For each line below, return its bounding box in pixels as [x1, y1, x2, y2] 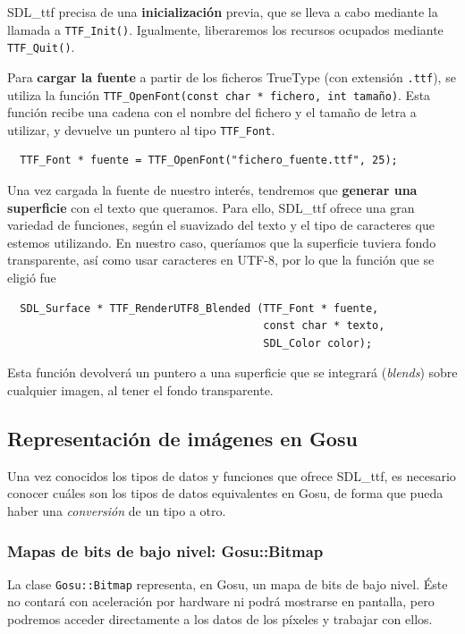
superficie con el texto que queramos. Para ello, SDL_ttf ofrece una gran [7, 198, 415, 216]
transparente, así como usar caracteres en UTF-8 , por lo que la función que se [7, 250, 435, 269]
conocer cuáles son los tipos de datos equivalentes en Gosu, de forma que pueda [7, 484, 444, 503]
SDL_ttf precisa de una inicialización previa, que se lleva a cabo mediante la [7, 3, 438, 21]
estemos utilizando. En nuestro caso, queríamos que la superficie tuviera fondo [7, 232, 436, 251]
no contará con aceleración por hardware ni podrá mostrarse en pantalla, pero [7, 592, 435, 611]
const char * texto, [263, 319, 385, 333]
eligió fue [7, 268, 56, 287]
